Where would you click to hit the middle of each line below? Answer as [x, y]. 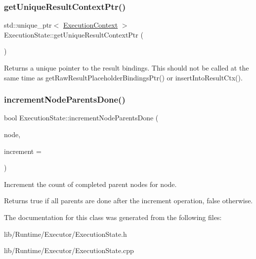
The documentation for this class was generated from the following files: [113, 217]
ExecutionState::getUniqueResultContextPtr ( [74, 34]
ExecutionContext [90, 25]
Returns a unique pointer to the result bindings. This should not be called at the [127, 68]
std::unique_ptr [28, 25]
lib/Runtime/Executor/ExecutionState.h [65, 234]
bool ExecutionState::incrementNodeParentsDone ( [81, 118]
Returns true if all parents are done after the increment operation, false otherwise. [128, 201]
